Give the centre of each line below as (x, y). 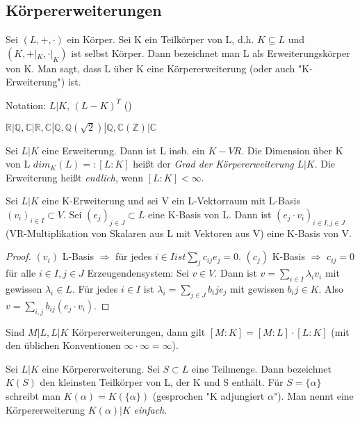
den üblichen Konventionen (63, 345)
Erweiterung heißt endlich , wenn (74, 177)
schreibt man (33, 395)
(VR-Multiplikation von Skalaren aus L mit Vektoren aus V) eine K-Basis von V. (179, 233)
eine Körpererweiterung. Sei (101, 368)
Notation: (26, 105)
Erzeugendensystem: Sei (138, 273)
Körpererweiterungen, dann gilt (139, 331)
